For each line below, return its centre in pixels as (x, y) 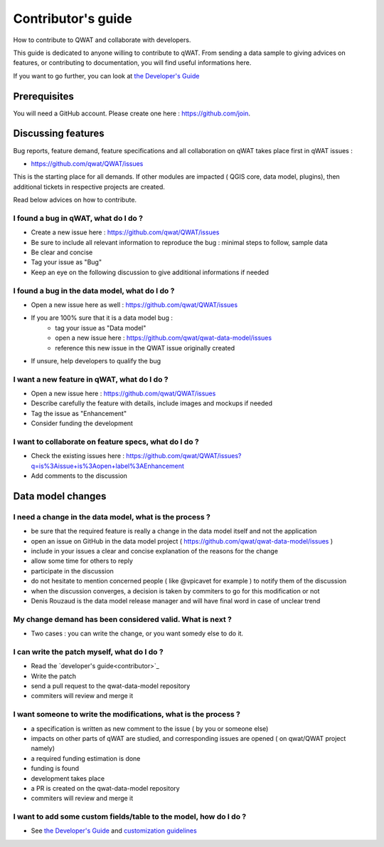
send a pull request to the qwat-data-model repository (111, 686)
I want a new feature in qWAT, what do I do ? (91, 379)
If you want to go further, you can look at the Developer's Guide (106, 76)
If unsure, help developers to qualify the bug (96, 360)
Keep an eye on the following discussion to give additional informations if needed (150, 272)
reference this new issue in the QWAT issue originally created (145, 348)
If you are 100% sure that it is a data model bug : (102, 318)
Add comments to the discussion (79, 476)
